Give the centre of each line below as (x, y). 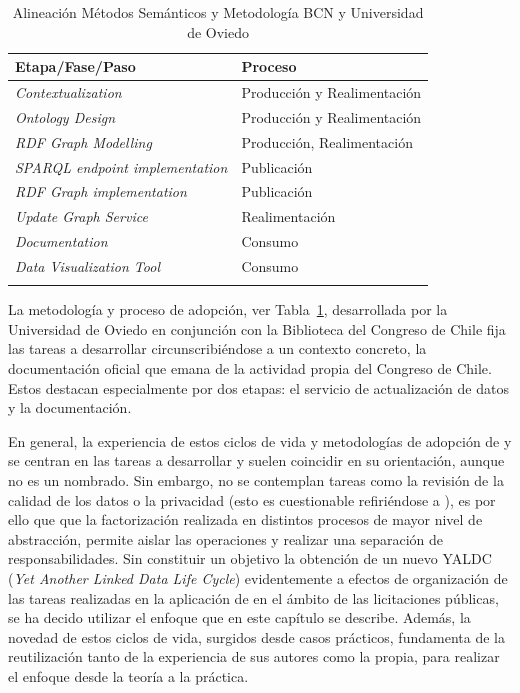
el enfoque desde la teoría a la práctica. (128, 675)
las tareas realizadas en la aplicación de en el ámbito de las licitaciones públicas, (253, 597)
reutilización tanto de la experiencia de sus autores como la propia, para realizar (254, 656)
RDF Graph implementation (101, 191)
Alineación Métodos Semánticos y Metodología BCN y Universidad (218, 12)
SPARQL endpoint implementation (121, 166)
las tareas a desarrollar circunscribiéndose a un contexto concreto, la (217, 348)
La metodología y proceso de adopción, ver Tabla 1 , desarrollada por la (228, 309)
